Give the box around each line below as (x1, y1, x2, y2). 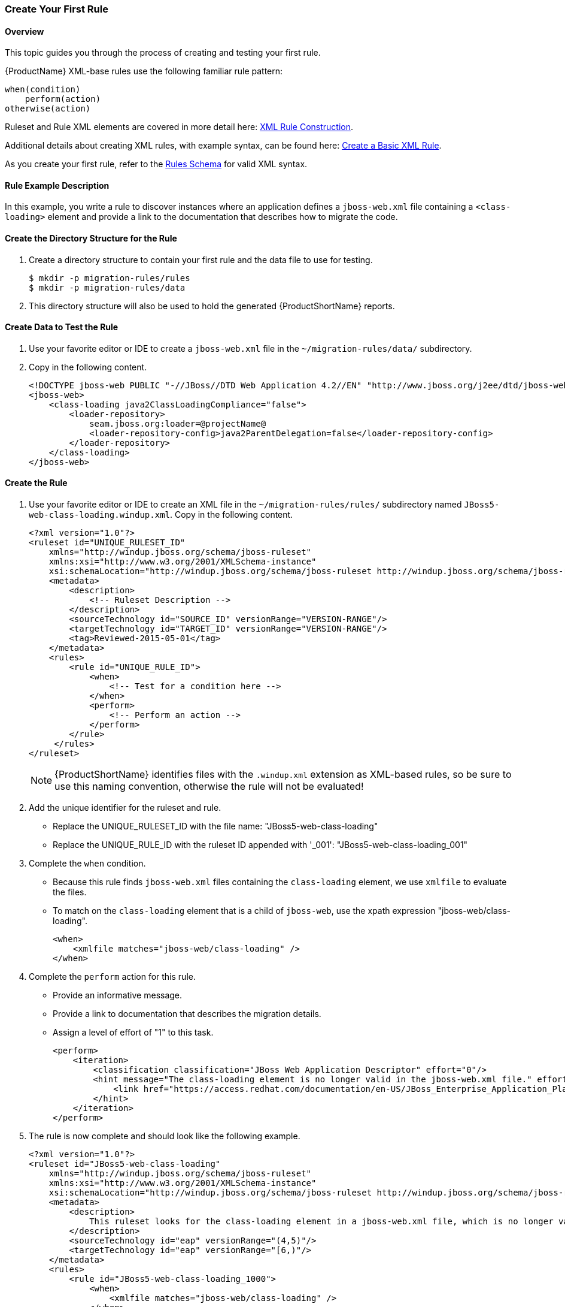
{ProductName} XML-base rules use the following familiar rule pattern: (5, 66, 283, 77)
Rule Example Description (5, 180, 110, 191)
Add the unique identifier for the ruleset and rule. (29, 802, 221, 813)
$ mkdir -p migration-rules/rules (29, 273, 190, 283)
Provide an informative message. (53, 990, 183, 1001)
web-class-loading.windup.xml (29, 510, 171, 520)
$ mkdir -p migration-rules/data (29, 282, 186, 292)
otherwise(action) (5, 104, 91, 114)
